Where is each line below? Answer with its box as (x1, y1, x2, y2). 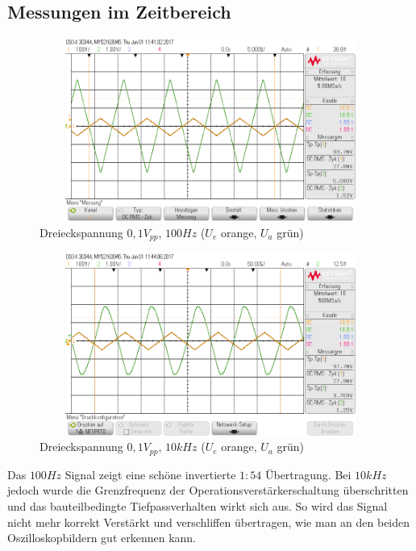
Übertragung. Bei (264, 465, 352, 482)
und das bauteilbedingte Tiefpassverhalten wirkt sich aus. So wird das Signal (7, 498, 388, 515)
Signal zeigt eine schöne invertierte (64, 465, 236, 482)
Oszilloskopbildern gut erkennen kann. (7, 529, 196, 546)
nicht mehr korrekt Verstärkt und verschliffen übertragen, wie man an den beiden (7, 513, 410, 530)
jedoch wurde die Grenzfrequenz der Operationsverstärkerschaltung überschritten (7, 482, 409, 499)
